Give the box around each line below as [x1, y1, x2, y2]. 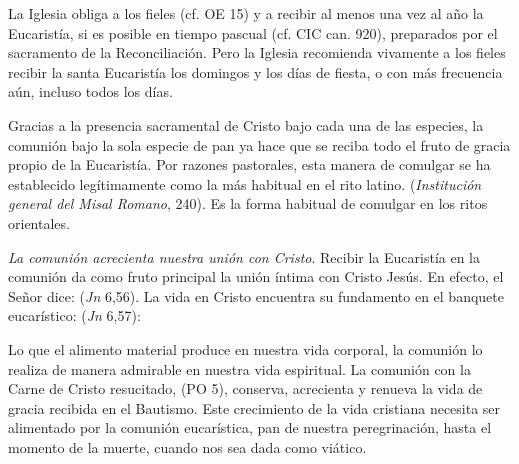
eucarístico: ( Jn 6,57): [8, 305, 141, 326]
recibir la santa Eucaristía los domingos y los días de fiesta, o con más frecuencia [8, 61, 503, 82]
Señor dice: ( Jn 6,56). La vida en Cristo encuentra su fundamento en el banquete [8, 285, 504, 306]
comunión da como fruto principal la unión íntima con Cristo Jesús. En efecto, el [8, 266, 504, 287]
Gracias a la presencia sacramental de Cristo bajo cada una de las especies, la [8, 114, 484, 135]
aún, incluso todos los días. [8, 81, 173, 102]
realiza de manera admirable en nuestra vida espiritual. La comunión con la [8, 358, 471, 379]
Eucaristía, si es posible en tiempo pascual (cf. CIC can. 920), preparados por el [8, 22, 498, 43]
